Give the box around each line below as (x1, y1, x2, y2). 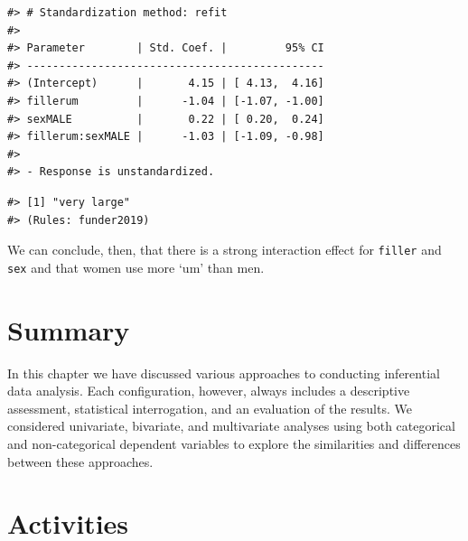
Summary (7, 311, 130, 348)
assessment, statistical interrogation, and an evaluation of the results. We (7, 398, 412, 417)
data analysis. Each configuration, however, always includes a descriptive (7, 381, 410, 400)
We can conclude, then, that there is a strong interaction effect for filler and (7, 240, 442, 259)
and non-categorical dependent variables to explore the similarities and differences (7, 434, 461, 452)
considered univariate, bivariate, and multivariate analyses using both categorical (7, 416, 455, 435)
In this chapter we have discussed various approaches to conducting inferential (7, 363, 440, 382)
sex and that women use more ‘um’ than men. (7, 257, 265, 276)
